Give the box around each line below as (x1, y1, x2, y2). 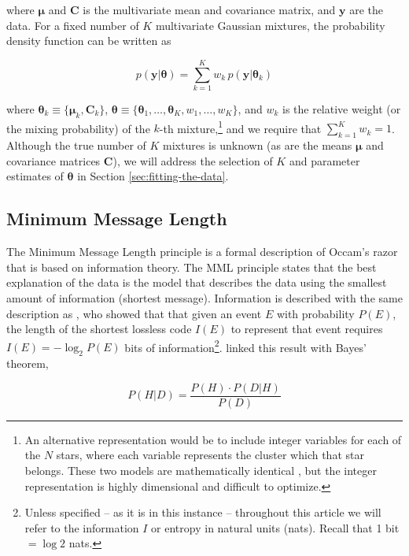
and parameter (289, 152, 360, 169)
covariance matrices (6, 152, 101, 169)
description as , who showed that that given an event (6, 305, 262, 321)
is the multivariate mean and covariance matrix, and (83, 2, 336, 17)
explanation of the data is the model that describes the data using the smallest (6, 274, 387, 291)
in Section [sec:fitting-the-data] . (77, 168, 229, 184)
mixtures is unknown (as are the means (163, 137, 352, 154)
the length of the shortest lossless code (6, 321, 192, 337)
